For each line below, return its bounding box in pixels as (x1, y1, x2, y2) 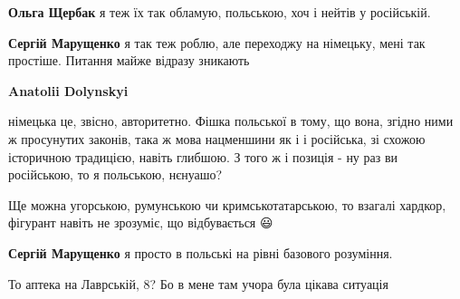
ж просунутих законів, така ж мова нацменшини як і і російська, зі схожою (8, 129, 426, 148)
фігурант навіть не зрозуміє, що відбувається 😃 (8, 213, 273, 232)
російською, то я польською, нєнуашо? (8, 165, 223, 184)
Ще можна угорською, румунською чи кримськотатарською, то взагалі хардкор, (8, 195, 446, 214)
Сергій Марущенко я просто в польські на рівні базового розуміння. (8, 243, 393, 262)
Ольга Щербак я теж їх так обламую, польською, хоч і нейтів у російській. (8, 3, 431, 21)
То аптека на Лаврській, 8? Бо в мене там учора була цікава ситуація (8, 274, 388, 293)
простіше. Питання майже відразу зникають (8, 51, 250, 70)
